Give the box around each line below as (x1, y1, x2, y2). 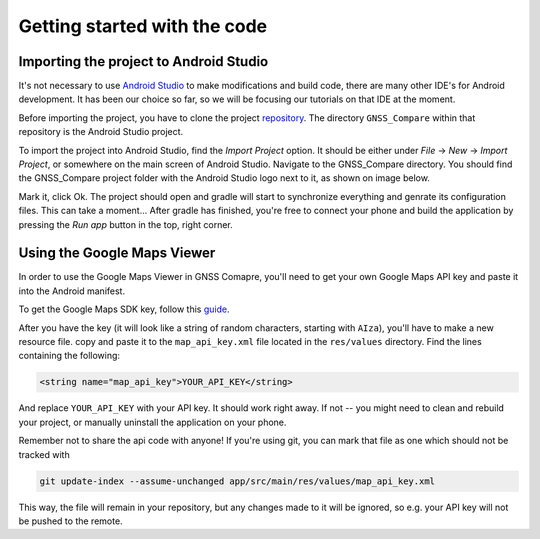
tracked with (18, 448, 70, 460)
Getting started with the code (18, 15, 268, 37)
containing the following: (18, 350, 120, 362)
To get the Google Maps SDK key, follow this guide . (18, 303, 230, 315)
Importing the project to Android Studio (18, 53, 269, 70)
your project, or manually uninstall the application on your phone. (18, 416, 287, 428)
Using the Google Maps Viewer (18, 245, 216, 262)
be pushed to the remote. (18, 515, 124, 527)
